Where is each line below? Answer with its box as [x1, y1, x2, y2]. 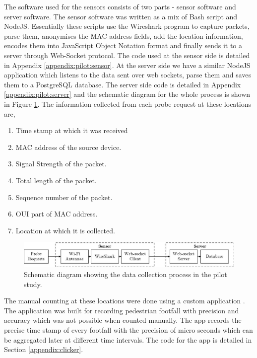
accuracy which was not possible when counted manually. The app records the [4, 315, 242, 325]
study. [24, 279, 42, 289]
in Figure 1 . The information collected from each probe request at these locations [4, 98, 252, 109]
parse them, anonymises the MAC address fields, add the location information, [4, 30, 243, 41]
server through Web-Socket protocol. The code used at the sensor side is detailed [4, 50, 250, 60]
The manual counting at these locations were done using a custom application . [4, 295, 245, 306]
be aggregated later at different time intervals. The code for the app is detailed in [4, 334, 252, 345]
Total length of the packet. [15, 175, 97, 185]
